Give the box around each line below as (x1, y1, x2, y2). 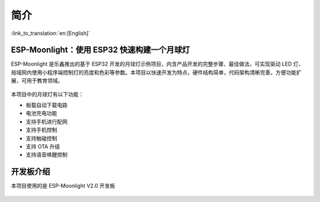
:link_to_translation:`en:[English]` (11, 30, 91, 37)
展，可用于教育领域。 (11, 77, 63, 84)
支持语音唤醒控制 (25, 151, 68, 158)
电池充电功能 (25, 110, 57, 117)
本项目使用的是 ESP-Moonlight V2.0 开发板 (11, 182, 116, 190)
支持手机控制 (25, 126, 57, 133)
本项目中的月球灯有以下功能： (11, 91, 84, 98)
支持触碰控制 (25, 134, 57, 142)
